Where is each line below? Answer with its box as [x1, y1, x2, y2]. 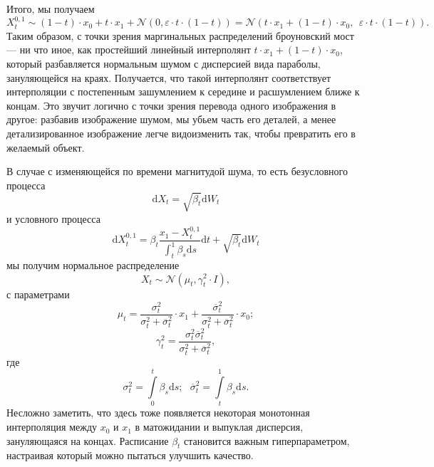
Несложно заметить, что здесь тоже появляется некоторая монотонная [6, 405, 310, 420]
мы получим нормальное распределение [6, 257, 180, 272]
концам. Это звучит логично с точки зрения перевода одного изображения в [6, 98, 336, 112]
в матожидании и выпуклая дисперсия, [135, 419, 304, 434]
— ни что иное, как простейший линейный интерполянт [6, 42, 251, 57]
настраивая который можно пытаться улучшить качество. [6, 448, 254, 463]
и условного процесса [6, 211, 100, 226]
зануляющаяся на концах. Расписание [6, 433, 169, 448]
